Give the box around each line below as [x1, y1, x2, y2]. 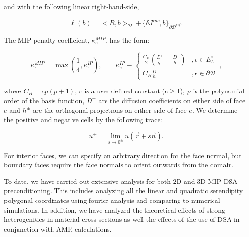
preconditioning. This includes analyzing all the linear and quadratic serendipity [4, 185, 243, 196]
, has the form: [106, 35, 150, 45]
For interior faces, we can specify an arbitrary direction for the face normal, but [4, 150, 242, 160]
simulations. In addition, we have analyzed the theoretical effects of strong [4, 204, 225, 215]
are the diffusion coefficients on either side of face [98, 95, 246, 105]
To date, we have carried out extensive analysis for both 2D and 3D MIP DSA [4, 176, 238, 186]
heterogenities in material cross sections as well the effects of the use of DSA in [4, 214, 240, 224]
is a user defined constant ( [84, 86, 165, 96]
